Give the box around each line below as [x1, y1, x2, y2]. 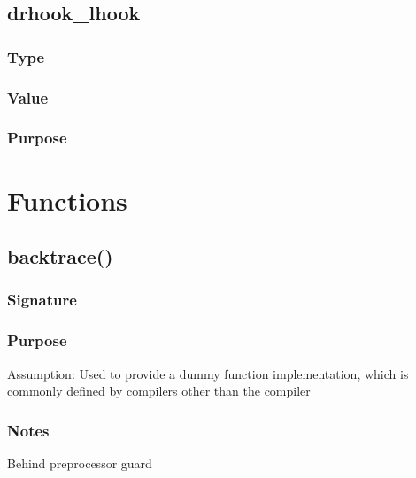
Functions [7, 181, 127, 218]
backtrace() [7, 243, 113, 270]
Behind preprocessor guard [7, 453, 152, 472]
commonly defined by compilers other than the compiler [7, 382, 311, 400]
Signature [7, 289, 77, 311]
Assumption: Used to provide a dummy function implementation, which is [7, 364, 409, 382]
